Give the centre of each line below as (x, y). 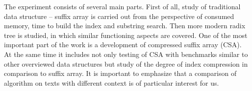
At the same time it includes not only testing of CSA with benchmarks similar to (126, 54)
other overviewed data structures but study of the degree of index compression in (126, 64)
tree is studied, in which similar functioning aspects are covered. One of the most (126, 35)
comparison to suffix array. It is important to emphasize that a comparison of (120, 73)
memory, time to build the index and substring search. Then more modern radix (125, 26)
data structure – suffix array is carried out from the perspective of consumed (119, 16)
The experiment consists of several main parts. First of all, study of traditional (122, 6)
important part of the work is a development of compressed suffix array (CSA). (123, 45)
